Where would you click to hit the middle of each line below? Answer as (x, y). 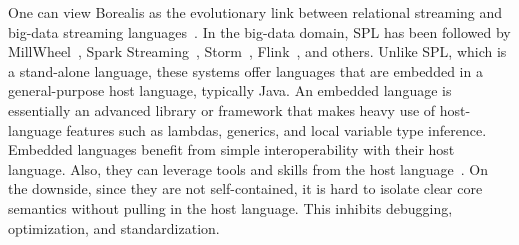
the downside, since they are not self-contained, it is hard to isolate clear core (245, 188)
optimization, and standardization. (114, 227)
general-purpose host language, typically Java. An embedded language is (230, 90)
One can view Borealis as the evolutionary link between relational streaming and (255, 12)
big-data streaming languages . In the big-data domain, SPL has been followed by (259, 31)
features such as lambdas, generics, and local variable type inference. (276, 129)
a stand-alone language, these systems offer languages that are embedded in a (245, 70)
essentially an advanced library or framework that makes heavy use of (222, 109)
